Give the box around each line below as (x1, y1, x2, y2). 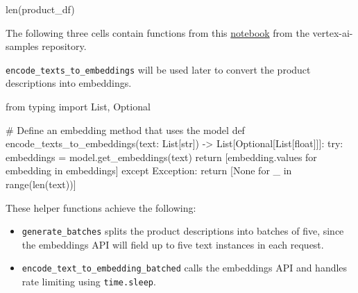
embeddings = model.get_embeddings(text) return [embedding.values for (6, 149, 317, 164)
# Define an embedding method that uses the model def (6, 122, 245, 137)
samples (6, 39, 39, 53)
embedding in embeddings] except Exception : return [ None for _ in (6, 163, 292, 178)
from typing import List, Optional (6, 99, 151, 114)
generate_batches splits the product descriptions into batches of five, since (22, 224, 344, 238)
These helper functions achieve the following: (6, 200, 196, 215)
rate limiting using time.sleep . (22, 274, 156, 289)
